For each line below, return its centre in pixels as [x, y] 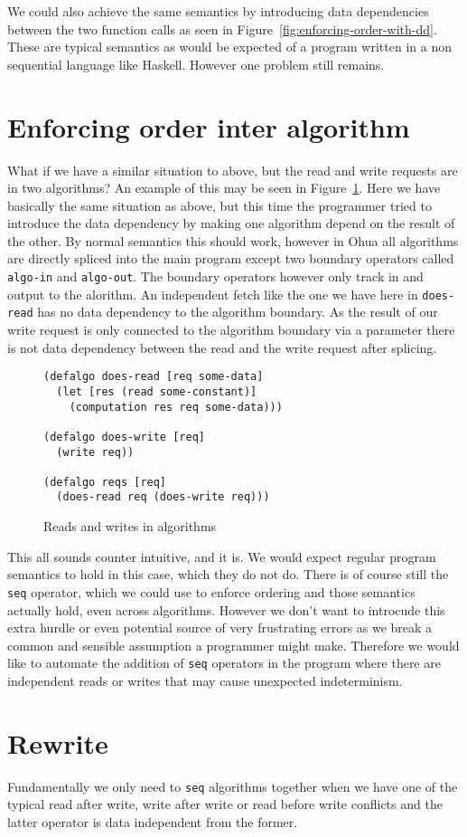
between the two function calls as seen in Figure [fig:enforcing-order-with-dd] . [222, 29]
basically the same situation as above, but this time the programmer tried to [219, 205]
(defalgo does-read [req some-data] [154, 377]
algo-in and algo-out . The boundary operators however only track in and [215, 276]
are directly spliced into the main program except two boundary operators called [231, 258]
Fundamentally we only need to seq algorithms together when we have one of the [233, 786]
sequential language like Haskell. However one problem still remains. [196, 64]
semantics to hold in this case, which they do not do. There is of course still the [228, 574]
